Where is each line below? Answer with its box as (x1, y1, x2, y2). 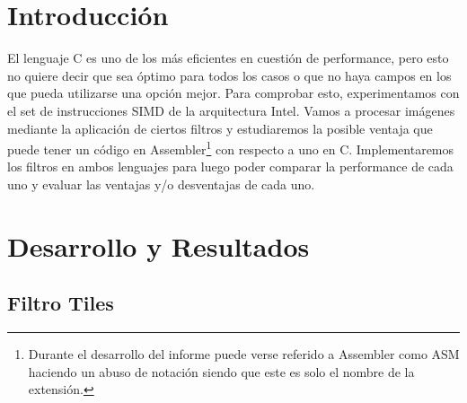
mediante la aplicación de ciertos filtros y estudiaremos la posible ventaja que (7, 118, 433, 137)
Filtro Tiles (7, 289, 114, 317)
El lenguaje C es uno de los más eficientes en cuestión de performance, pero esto (7, 48, 449, 67)
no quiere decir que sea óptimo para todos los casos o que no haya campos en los (7, 66, 452, 84)
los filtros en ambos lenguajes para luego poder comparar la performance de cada (7, 157, 454, 176)
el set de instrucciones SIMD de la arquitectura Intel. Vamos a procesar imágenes (7, 101, 455, 119)
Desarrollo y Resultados (7, 227, 310, 264)
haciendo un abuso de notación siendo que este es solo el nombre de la (28, 362, 415, 381)
